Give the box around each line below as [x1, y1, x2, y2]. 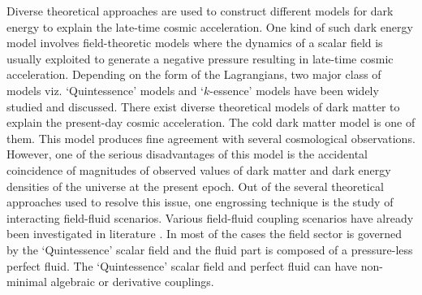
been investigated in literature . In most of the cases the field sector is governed [6, 225, 403, 242]
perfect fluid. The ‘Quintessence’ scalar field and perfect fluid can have [6, 257, 358, 274]
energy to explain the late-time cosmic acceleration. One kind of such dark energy [6, 18, 413, 35]
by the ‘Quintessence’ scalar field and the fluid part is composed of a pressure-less [6, 241, 413, 258]
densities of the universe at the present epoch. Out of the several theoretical [6, 177, 384, 194]
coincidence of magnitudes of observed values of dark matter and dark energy [6, 161, 391, 178]
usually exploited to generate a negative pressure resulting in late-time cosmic [6, 50, 394, 67]
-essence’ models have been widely [209, 81, 379, 98]
